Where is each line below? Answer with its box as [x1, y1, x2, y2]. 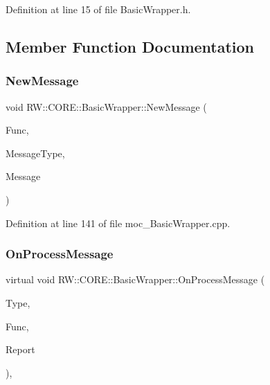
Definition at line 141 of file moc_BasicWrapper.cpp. [6, 215, 231, 230]
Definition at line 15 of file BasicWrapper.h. [6, 2, 191, 16]
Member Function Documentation [6, 35, 255, 57]
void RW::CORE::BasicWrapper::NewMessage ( [6, 99, 207, 114]
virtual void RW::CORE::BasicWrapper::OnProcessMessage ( [6, 272, 265, 287]
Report [6, 342, 35, 357]
